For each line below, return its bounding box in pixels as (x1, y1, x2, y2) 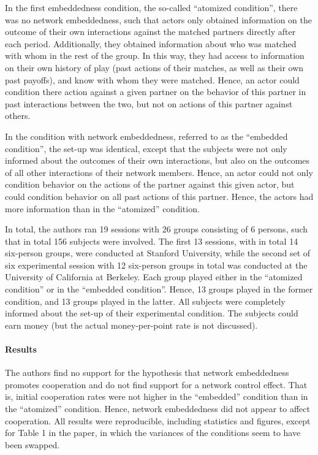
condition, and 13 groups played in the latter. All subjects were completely (5, 294, 286, 307)
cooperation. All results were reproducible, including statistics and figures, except (5, 414, 311, 427)
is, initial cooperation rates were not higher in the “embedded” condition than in (5, 390, 308, 403)
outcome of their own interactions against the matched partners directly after (5, 25, 296, 38)
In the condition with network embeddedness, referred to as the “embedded (5, 129, 288, 142)
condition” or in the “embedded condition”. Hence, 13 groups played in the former (5, 283, 313, 296)
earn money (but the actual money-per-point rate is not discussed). (5, 318, 258, 331)
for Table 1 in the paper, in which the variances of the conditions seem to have (5, 426, 301, 439)
